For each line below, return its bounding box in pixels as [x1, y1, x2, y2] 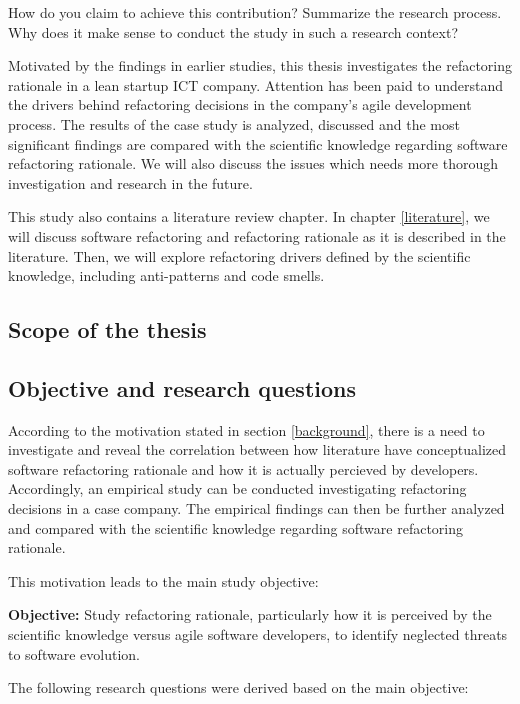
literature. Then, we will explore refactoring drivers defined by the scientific [8, 245, 471, 266]
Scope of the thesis [8, 314, 207, 345]
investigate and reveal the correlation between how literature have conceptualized [8, 439, 507, 460]
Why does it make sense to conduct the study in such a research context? [8, 21, 459, 42]
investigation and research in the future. [8, 172, 253, 193]
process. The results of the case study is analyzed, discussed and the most [8, 113, 460, 134]
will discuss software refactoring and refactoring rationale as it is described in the [8, 225, 506, 246]
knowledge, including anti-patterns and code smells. [8, 265, 325, 286]
